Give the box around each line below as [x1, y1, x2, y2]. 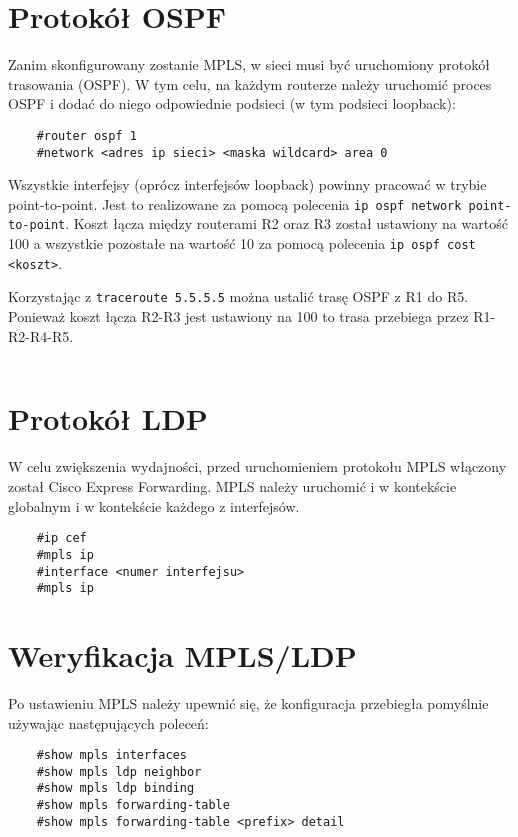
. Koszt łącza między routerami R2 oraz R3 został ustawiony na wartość [65, 213, 508, 234]
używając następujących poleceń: [8, 712, 209, 733]
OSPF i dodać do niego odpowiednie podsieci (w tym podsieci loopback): [8, 93, 456, 114]
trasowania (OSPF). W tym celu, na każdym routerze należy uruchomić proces [8, 73, 492, 94]
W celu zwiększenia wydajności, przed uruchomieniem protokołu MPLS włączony [8, 456, 507, 477]
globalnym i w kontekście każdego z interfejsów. [8, 495, 300, 516]
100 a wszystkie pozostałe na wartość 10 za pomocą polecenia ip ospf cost [8, 233, 476, 254]
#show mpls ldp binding [36, 781, 195, 796]
